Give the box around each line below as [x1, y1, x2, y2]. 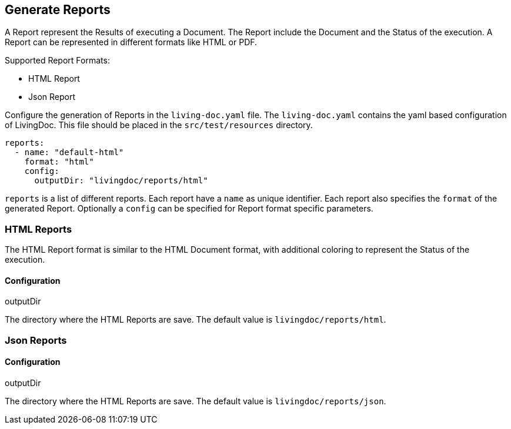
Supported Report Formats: [5, 55, 110, 66]
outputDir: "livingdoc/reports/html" [34, 176, 208, 186]
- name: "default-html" [14, 148, 124, 157]
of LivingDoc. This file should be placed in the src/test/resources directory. [5, 120, 313, 130]
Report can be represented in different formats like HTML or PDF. [5, 37, 258, 48]
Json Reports [5, 334, 67, 346]
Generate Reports [5, 2, 111, 17]
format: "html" [24, 157, 94, 167]
